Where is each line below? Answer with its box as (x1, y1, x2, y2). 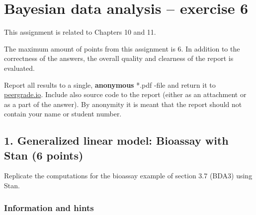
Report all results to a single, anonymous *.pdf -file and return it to (4, 79, 216, 90)
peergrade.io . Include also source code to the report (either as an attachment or (4, 89, 247, 100)
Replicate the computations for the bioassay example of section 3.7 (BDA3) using (4, 170, 253, 181)
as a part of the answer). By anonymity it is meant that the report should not (4, 99, 242, 109)
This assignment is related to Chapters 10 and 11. (4, 27, 156, 37)
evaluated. (4, 62, 35, 73)
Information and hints (4, 201, 94, 214)
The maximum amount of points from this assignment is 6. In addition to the (4, 43, 240, 54)
